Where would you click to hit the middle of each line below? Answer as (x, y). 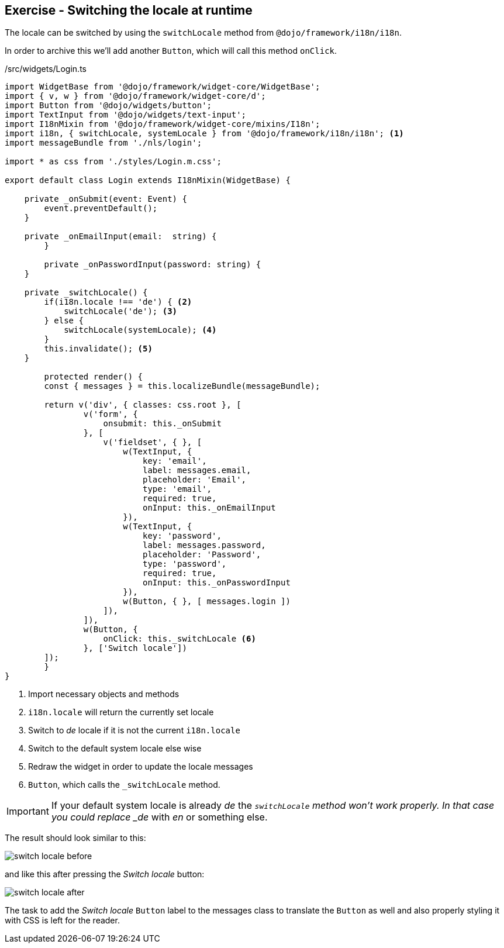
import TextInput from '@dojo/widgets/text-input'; (126, 115)
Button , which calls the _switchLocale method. (124, 785)
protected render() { (94, 377)
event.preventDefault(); (101, 208)
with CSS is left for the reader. (62, 921)
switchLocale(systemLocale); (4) (140, 330)
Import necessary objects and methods (104, 694)
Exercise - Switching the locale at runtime (129, 10)
